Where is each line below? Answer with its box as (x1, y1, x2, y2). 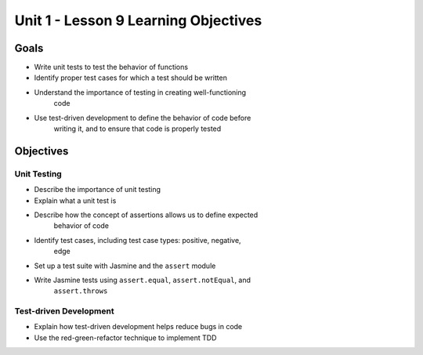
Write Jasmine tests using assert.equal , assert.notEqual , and (34, 275, 251, 284)
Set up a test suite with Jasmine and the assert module (34, 261, 216, 270)
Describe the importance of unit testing (34, 185, 161, 194)
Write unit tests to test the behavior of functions (34, 63, 188, 72)
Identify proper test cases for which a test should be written (34, 73, 227, 82)
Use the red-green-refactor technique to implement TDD (34, 333, 217, 342)
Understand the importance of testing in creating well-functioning (34, 87, 247, 97)
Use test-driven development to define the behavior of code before (34, 113, 251, 122)
